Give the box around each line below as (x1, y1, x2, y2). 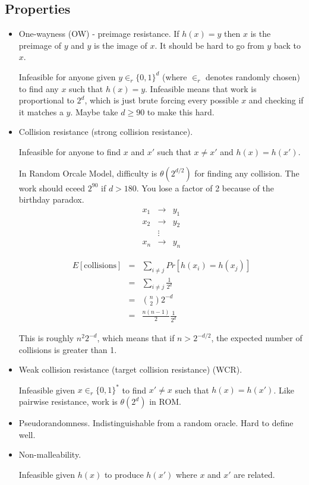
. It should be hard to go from (154, 39, 264, 51)
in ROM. (149, 395, 182, 408)
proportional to (18, 94, 74, 106)
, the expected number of (211, 332, 302, 344)
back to (273, 39, 301, 51)
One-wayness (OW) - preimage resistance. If (18, 27, 179, 40)
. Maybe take (70, 105, 118, 118)
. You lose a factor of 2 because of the (136, 181, 274, 194)
